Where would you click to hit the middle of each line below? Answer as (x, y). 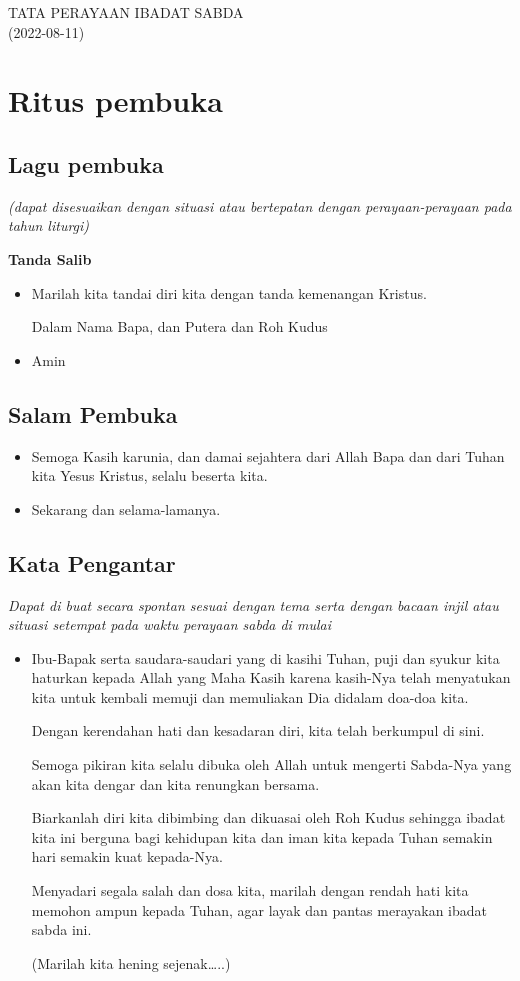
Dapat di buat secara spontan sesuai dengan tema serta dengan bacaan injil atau (253, 604)
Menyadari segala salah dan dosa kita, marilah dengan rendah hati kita (250, 890)
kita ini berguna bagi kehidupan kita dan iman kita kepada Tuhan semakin (262, 836)
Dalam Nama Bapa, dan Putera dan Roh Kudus (179, 326)
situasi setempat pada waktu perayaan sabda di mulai (169, 624)
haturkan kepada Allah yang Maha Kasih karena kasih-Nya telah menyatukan (271, 677)
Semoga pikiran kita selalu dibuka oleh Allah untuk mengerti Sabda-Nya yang (271, 764)
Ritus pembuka (115, 100)
